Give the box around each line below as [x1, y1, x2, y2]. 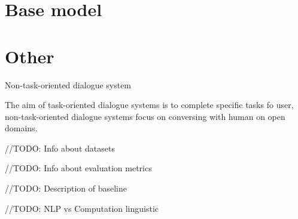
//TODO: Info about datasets [5, 141, 115, 154]
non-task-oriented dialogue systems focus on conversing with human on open [5, 110, 285, 122]
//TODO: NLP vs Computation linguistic [5, 202, 159, 214]
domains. [5, 122, 38, 134]
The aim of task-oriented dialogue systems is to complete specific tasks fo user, [5, 98, 294, 111]
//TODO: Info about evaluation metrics [5, 162, 152, 174]
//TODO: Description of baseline [5, 182, 127, 195]
